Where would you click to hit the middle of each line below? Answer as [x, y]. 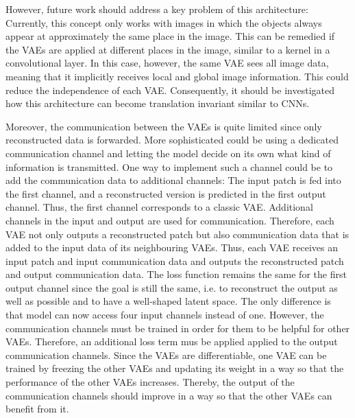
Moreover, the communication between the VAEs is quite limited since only [164, 126]
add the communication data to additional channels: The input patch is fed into [173, 180]
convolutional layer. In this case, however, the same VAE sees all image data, [167, 63]
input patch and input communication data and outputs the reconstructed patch [175, 260]
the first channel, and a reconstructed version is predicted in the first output [166, 193]
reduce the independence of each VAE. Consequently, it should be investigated [170, 90]
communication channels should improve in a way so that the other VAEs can [169, 395]
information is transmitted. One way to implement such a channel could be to [169, 166]
